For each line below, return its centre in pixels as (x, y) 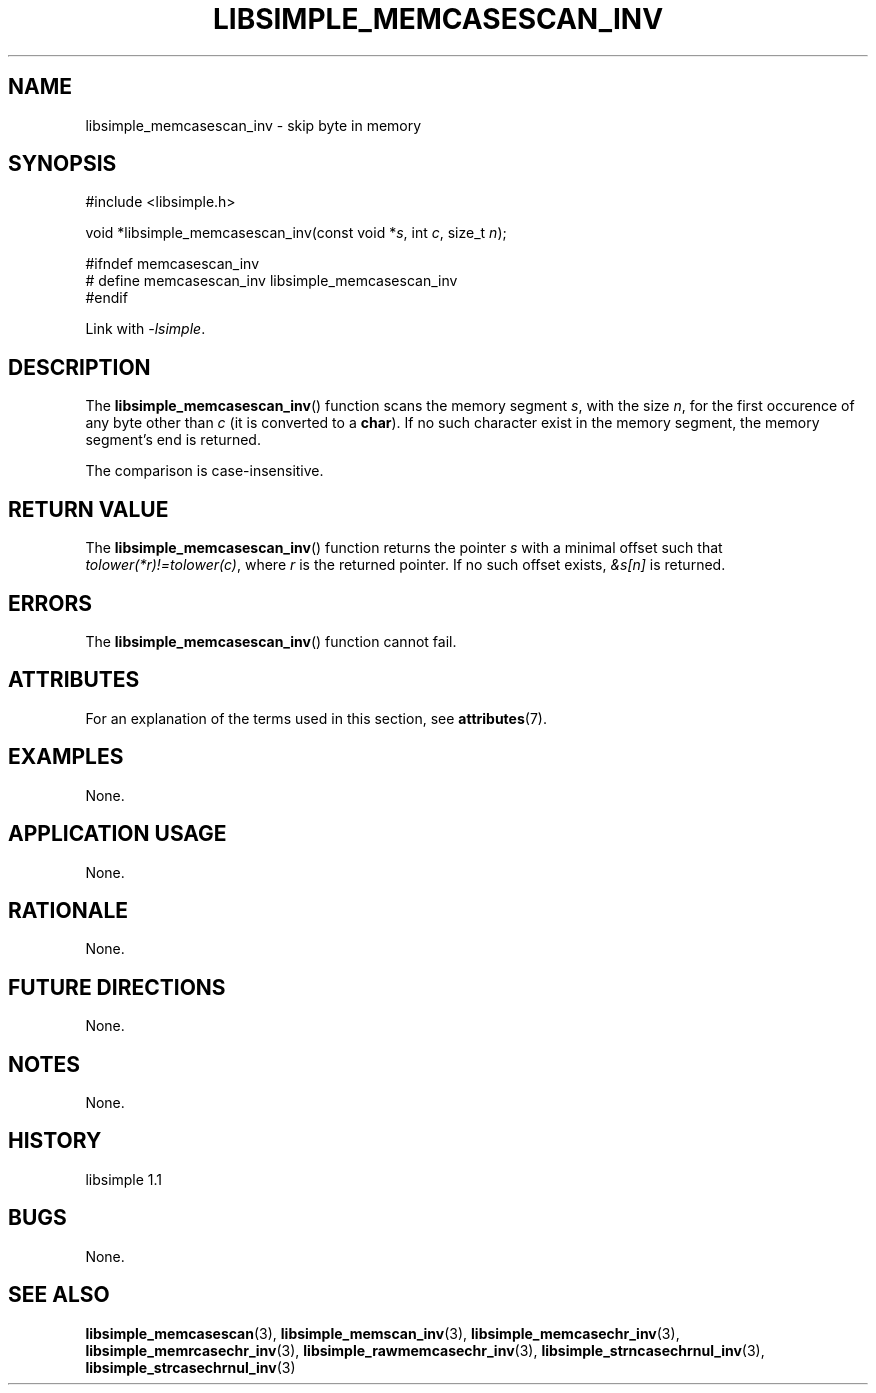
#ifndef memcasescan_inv (172, 264)
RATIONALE (68, 910)
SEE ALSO (59, 1295)
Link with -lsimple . (145, 329)
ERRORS (50, 603)
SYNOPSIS (62, 164)
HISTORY (55, 1141)
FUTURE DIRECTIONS (117, 987)
